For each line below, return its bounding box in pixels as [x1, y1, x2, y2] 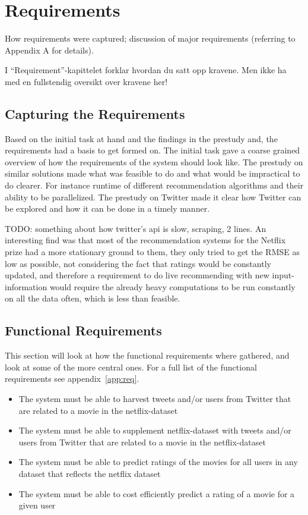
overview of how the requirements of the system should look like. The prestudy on [5, 155, 303, 168]
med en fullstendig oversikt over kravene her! [5, 75, 168, 87]
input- [272, 269, 294, 281]
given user [18, 499, 56, 511]
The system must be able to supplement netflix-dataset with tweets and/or [18, 424, 291, 437]
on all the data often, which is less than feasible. [5, 292, 180, 304]
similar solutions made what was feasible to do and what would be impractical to [5, 167, 300, 180]
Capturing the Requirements [5, 104, 185, 123]
